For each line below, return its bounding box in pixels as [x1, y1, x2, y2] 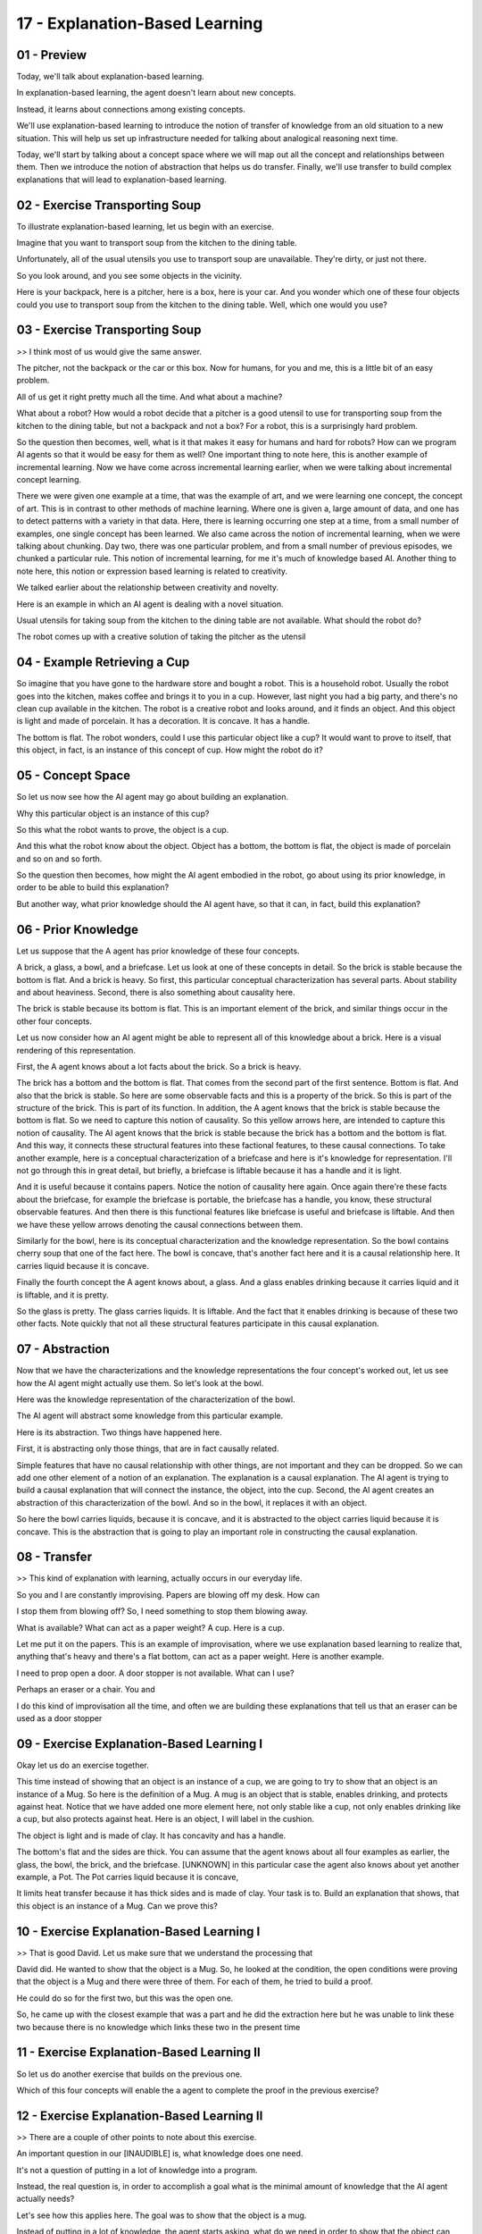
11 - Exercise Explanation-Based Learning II [16, 2045, 261, 2060]
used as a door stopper [16, 1712, 103, 1724]
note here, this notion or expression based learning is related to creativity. [16, 566, 288, 576]
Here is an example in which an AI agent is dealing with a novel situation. [16, 599, 285, 609]
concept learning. [16, 475, 82, 485]
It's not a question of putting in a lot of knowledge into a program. [16, 2164, 258, 2175]
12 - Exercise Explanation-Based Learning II [16, 2108, 263, 2123]
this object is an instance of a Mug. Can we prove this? [16, 1900, 218, 1911]
